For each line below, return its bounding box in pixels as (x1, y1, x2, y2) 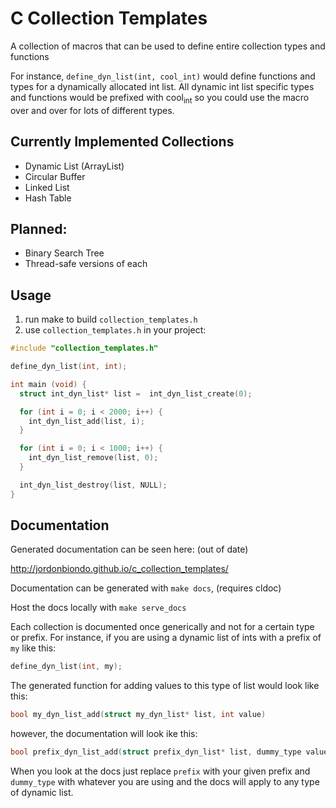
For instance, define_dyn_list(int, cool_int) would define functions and (10, 70, 316, 82)
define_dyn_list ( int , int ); (10, 362, 128, 372)
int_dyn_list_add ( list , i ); (28, 416, 145, 426)
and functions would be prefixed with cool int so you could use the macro (10, 91, 310, 106)
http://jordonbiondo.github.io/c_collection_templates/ (10, 563, 229, 575)
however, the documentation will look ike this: (10, 728, 198, 740)
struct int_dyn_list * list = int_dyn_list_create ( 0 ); (19, 388, 253, 399)
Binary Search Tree (24, 247, 105, 259)
